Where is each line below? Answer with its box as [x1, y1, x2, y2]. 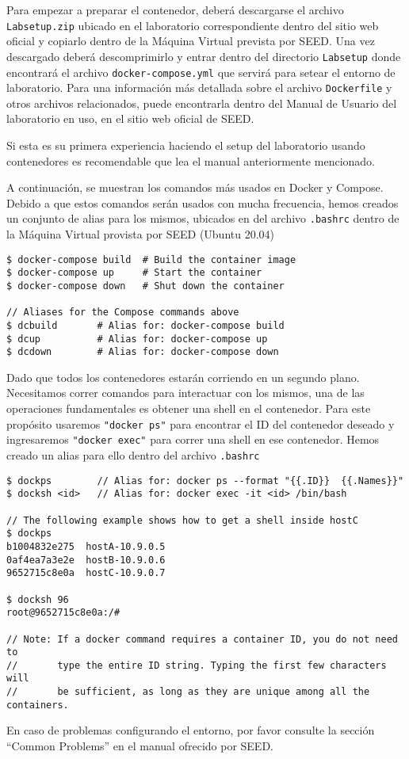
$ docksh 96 [6, 593, 69, 605]
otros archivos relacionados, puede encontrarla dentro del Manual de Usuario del [6, 94, 397, 111]
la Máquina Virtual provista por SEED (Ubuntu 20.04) [6, 226, 275, 242]
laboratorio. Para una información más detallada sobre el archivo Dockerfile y [6, 79, 392, 96]
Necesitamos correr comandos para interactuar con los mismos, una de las [6, 384, 365, 401]
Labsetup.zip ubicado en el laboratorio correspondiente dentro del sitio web [6, 17, 379, 33]
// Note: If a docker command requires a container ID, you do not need [6, 633, 398, 645]
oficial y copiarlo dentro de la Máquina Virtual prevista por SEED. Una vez [6, 32, 375, 49]
